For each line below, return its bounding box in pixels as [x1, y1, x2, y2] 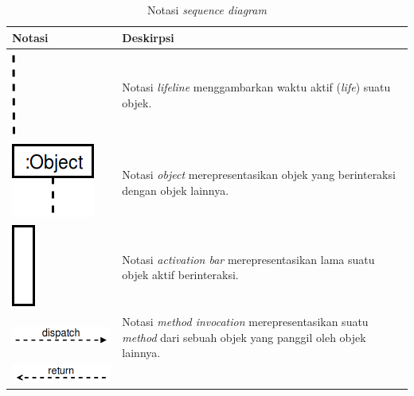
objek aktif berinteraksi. [122, 266, 239, 283]
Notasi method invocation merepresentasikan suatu [122, 313, 369, 329]
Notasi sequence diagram [147, 2, 267, 17]
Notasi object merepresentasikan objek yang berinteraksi [122, 165, 396, 182]
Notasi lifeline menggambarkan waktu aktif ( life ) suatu [122, 79, 391, 95]
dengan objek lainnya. [122, 181, 229, 198]
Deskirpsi [122, 29, 174, 45]
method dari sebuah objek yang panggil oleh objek [122, 328, 366, 345]
